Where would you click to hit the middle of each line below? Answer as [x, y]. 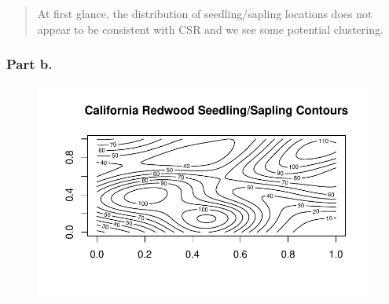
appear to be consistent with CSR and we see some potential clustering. [210, 29]
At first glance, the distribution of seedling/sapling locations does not [205, 13]
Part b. [29, 64]
